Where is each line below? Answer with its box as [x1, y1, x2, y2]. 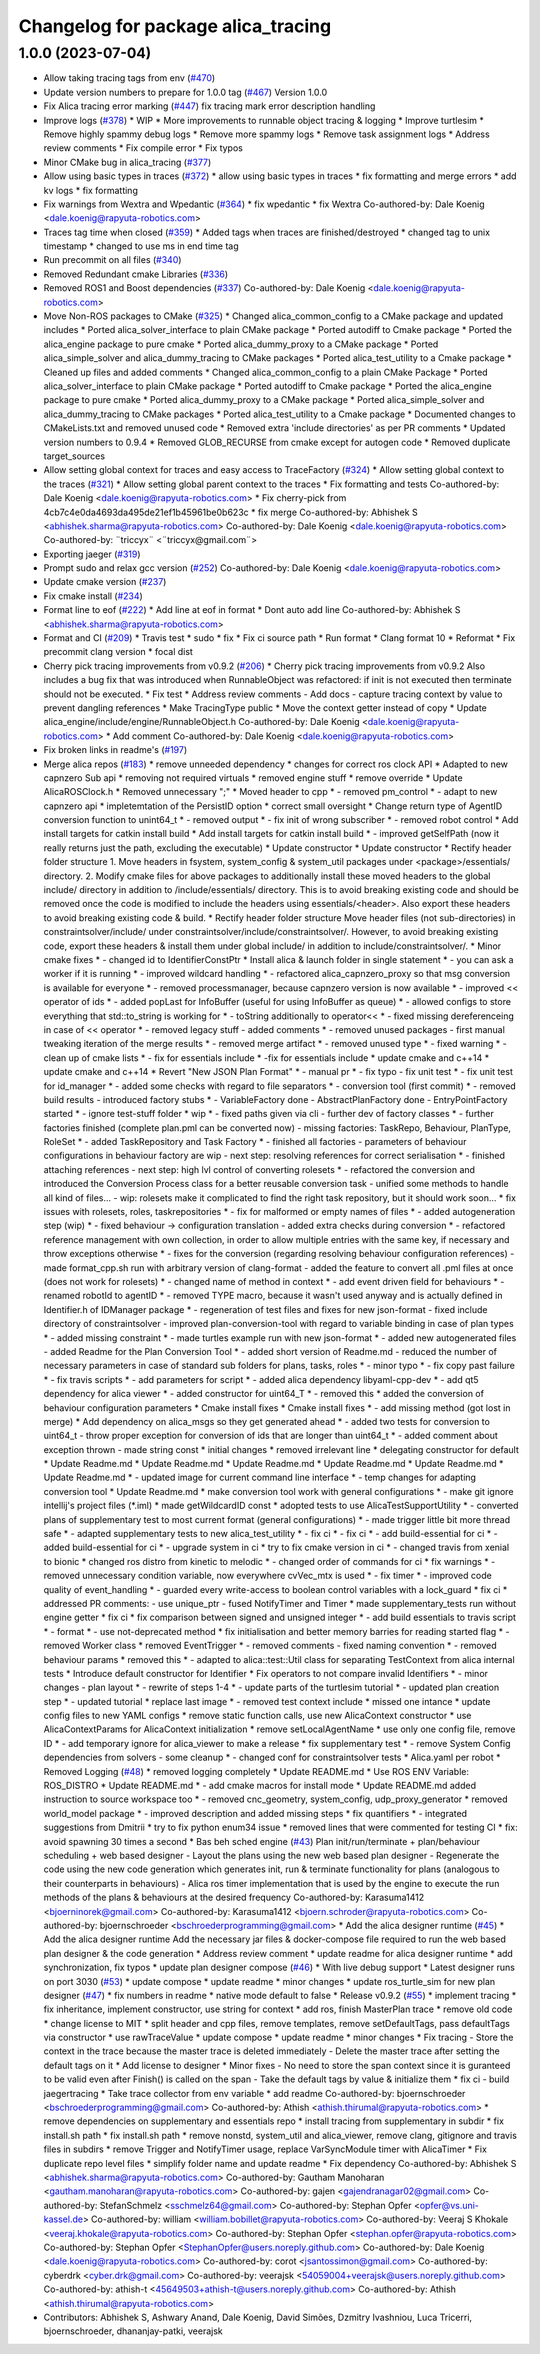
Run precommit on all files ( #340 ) [43, 254, 182, 266]
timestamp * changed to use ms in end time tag [43, 240, 239, 252]
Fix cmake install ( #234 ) [43, 590, 144, 602]
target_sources [43, 450, 105, 462]
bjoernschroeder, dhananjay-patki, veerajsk [43, 2325, 224, 2337]
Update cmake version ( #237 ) [43, 576, 167, 588]
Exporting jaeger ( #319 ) [43, 548, 141, 560]
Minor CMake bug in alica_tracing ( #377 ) [43, 156, 212, 168]
